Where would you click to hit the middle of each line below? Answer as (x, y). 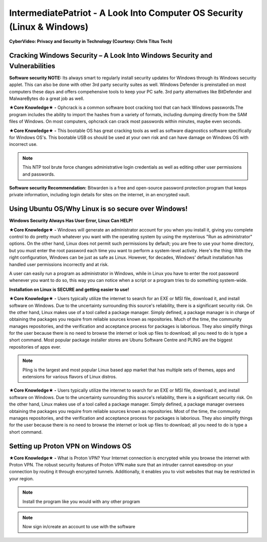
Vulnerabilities (32, 66)
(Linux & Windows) (49, 27)
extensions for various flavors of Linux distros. (70, 377)
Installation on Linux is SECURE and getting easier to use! (69, 289)
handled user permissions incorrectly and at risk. (59, 264)
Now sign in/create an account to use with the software (79, 527)
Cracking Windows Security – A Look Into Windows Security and (111, 56)
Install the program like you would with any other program (81, 501)
